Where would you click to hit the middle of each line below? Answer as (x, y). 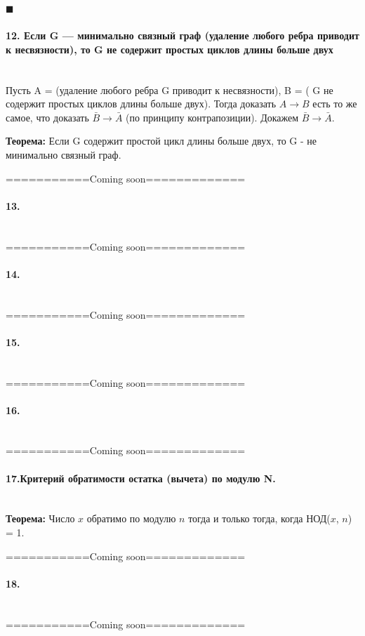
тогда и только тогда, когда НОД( (259, 518)
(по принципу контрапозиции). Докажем (212, 117)
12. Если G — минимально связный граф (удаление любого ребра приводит (182, 35)
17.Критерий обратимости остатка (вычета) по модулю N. (141, 478)
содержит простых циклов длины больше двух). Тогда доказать (141, 104)
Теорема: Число (40, 518)
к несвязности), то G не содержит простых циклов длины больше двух (170, 49)
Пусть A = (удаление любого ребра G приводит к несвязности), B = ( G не (170, 90)
